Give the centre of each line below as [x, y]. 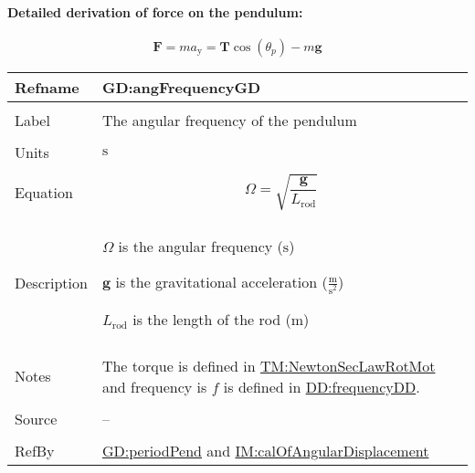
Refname [47, 87]
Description [51, 283]
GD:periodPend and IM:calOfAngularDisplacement [265, 450]
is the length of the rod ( [212, 319]
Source [36, 418]
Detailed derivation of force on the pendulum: [155, 11]
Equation [44, 192]
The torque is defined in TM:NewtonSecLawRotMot [269, 365]
